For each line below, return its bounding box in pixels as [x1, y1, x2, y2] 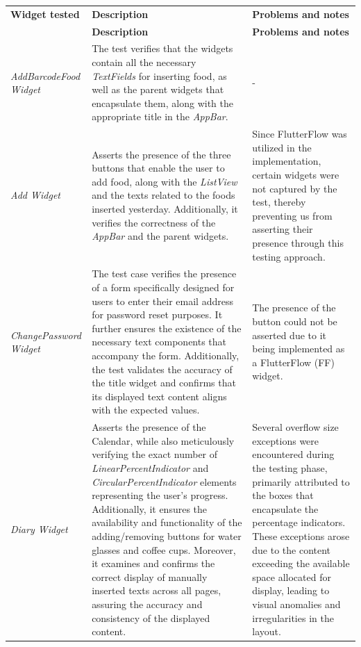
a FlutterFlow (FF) [252, 354, 335, 369]
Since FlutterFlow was [252, 126, 347, 141]
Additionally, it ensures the [92, 501, 208, 516]
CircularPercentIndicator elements [92, 474, 237, 489]
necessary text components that [92, 334, 227, 349]
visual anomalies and [252, 596, 341, 611]
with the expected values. [92, 402, 200, 417]
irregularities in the [252, 610, 334, 625]
